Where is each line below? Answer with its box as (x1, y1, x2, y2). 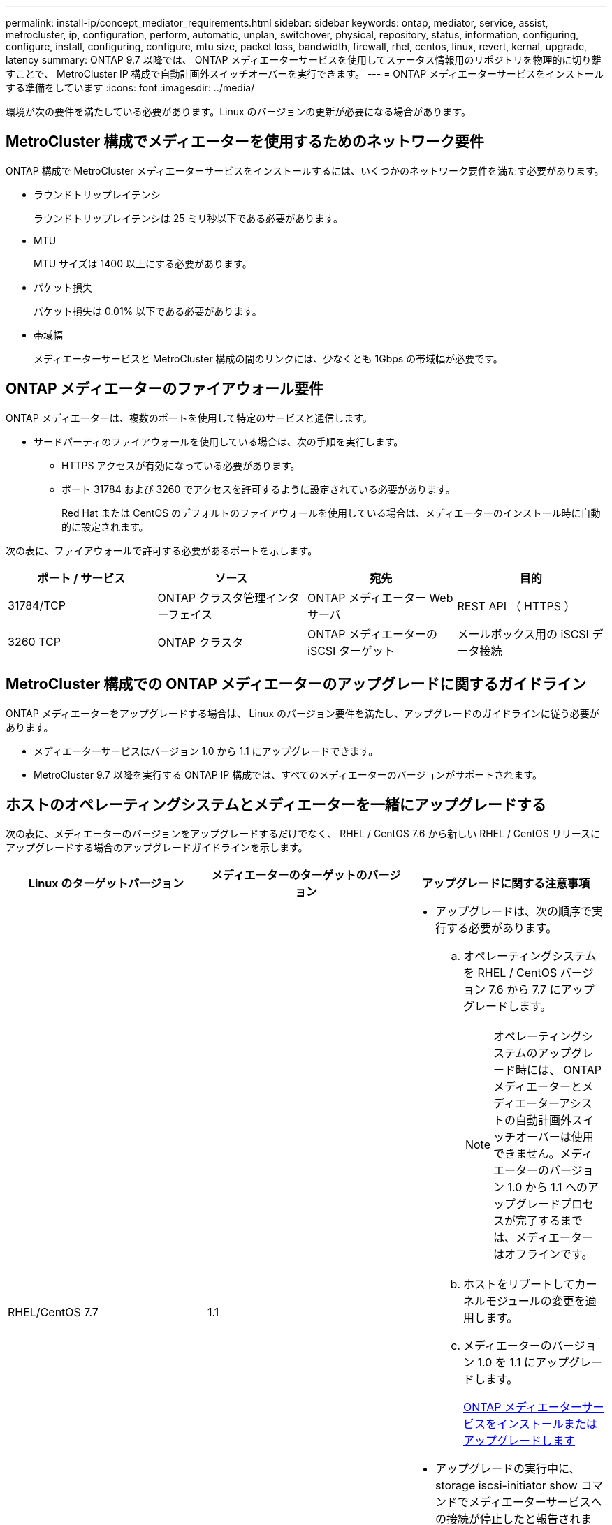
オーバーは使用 (516, 1130, 594, 1144)
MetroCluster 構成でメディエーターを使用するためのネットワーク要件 (6, 133, 484, 151)
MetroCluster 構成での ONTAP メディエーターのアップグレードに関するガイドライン (6, 675, 587, 693)
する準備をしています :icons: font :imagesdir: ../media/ (6, 82, 255, 94)
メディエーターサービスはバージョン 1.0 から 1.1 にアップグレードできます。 (34, 744, 379, 757)
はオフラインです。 (493, 1247, 593, 1262)
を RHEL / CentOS (462, 966, 558, 980)
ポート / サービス (37, 570, 126, 585)
